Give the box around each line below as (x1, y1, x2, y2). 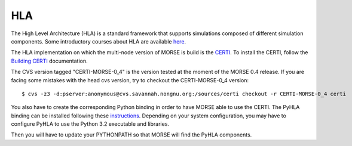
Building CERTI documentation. (11, 57, 88, 64)
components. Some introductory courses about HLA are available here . (11, 38, 186, 45)
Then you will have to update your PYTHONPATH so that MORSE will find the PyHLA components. (11, 131, 252, 138)
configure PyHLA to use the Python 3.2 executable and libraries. (11, 120, 170, 128)
